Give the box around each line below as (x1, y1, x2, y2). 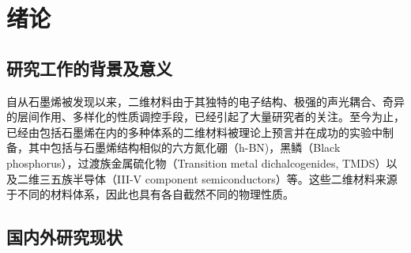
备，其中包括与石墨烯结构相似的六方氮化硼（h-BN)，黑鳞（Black (6, 139, 341, 156)
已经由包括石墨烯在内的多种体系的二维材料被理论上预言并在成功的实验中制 (6, 123, 394, 140)
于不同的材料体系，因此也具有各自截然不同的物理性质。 (6, 186, 294, 202)
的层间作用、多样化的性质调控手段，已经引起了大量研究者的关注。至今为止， (6, 108, 405, 125)
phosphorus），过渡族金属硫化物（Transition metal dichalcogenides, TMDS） (6, 154, 386, 171)
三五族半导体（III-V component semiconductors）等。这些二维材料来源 (39, 170, 398, 187)
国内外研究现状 (6, 225, 123, 249)
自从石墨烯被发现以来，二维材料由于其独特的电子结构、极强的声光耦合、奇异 (6, 93, 405, 109)
